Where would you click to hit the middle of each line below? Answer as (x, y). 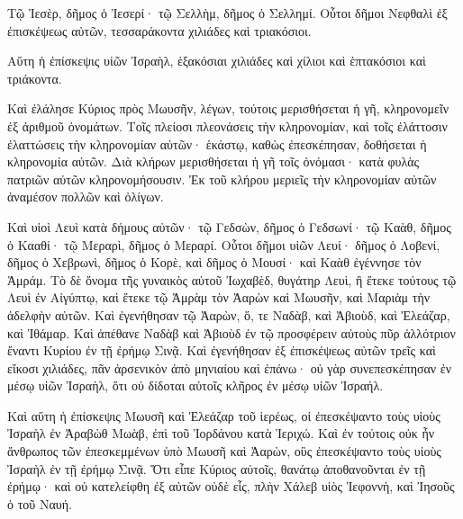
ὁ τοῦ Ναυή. (40, 503)
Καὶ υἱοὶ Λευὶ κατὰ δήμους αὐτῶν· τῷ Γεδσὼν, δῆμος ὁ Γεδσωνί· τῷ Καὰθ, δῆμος (229, 226)
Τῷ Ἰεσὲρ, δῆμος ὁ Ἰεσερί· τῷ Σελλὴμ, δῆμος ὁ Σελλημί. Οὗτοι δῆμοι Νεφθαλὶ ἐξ (227, 13)
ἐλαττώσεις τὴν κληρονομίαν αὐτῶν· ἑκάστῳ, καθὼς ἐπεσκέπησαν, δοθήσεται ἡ (217, 143)
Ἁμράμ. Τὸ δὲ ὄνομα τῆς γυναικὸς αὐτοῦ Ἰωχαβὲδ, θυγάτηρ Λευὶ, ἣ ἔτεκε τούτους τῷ (232, 279)
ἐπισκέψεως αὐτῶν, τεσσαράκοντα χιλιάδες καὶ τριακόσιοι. (159, 30)
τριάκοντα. (35, 78)
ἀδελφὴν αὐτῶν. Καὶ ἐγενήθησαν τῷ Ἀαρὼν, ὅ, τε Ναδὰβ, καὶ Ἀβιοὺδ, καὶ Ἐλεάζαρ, (229, 314)
